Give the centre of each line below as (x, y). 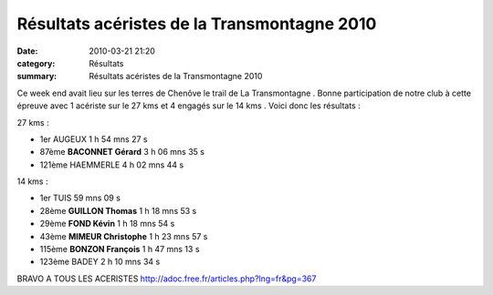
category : (36, 63)
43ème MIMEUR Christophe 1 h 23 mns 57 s (124, 236)
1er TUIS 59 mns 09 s (80, 198)
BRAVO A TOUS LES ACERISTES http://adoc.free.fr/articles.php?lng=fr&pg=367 (167, 279)
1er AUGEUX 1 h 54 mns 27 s (94, 139)
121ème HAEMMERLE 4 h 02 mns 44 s (112, 165)
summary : (37, 76)
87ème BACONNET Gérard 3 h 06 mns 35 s (122, 152)
